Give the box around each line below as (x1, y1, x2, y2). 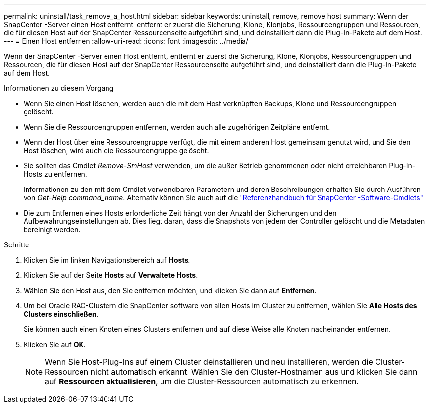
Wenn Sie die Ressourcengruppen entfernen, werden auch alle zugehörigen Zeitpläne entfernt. (24, 123, 330, 131)
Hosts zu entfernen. (24, 170, 87, 178)
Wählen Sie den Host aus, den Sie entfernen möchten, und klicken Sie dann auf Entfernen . (24, 286, 317, 295)
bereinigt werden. (24, 225, 81, 234)
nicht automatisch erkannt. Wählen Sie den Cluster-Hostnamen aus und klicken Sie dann (90, 367, 418, 377)
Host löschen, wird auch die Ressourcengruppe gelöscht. (24, 146, 209, 155)
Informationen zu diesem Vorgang (4, 84, 114, 92)
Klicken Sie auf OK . (24, 340, 86, 349)
